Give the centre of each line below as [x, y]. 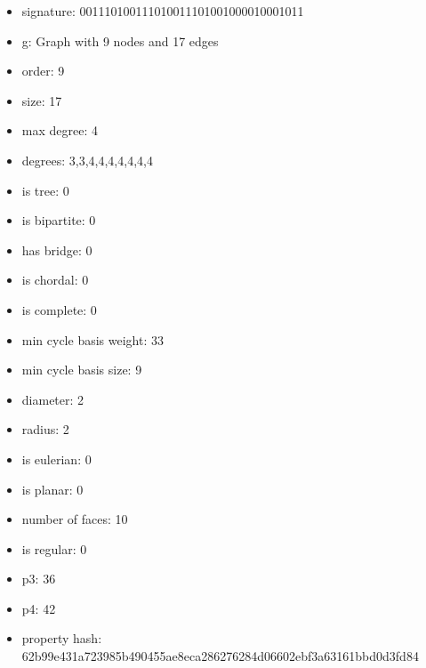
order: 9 [43, 71]
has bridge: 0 [57, 249]
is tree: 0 [45, 190]
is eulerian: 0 [56, 459]
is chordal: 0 [55, 280]
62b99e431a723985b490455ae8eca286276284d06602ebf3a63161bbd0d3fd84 [220, 656]
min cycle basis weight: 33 [92, 339]
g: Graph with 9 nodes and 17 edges [120, 40]
